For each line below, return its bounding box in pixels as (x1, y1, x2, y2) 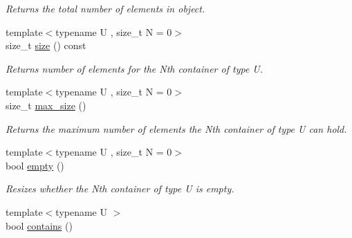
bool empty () (6, 158, 64, 172)
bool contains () (6, 218, 73, 232)
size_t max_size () (6, 98, 86, 112)
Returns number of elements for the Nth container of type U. (6, 61, 263, 75)
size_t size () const (6, 38, 86, 53)
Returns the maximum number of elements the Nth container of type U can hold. (6, 121, 347, 136)
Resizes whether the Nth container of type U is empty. (6, 181, 234, 196)
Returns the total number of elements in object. (6, 1, 205, 15)
